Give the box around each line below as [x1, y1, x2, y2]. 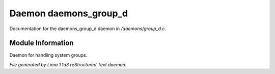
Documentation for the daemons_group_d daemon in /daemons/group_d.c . [9, 26, 167, 32]
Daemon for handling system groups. [9, 52, 88, 58]
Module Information [9, 39, 74, 47]
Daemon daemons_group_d [9, 8, 128, 19]
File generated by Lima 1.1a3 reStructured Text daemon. [9, 61, 127, 67]
